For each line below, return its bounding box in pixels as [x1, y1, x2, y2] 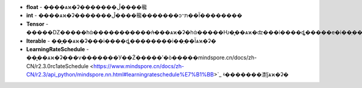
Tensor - [26, 20, 48, 27]
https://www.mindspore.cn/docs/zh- [93, 62, 185, 69]
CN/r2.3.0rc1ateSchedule [26, 62, 89, 69]
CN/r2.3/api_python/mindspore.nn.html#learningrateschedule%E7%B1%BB [26, 71, 214, 78]
